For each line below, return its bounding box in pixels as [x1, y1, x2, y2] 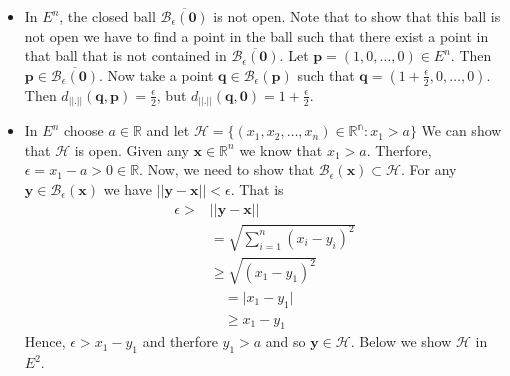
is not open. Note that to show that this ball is [213, 6, 501, 26]
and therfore [142, 331, 218, 352]
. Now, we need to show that [139, 159, 315, 180]
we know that [239, 139, 323, 160]
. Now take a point [99, 64, 214, 85]
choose [63, 120, 104, 141]
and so [265, 331, 306, 352]
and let [146, 120, 190, 141]
